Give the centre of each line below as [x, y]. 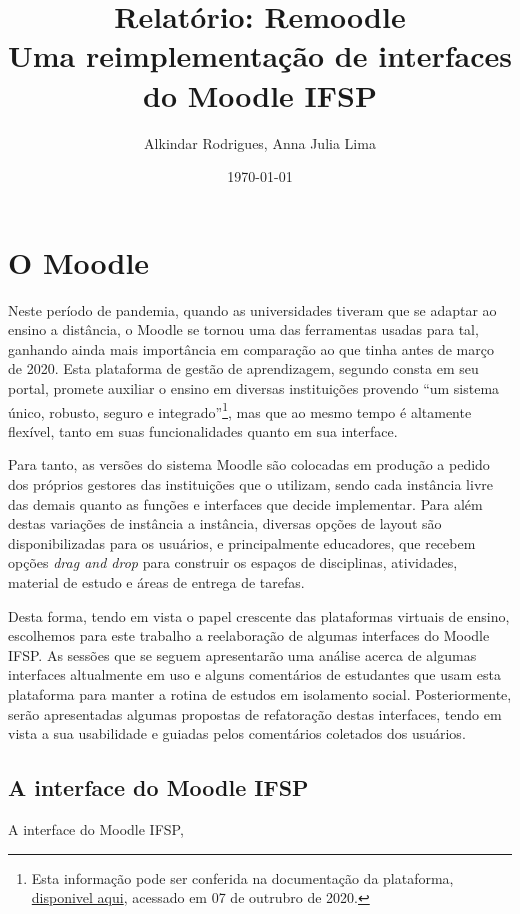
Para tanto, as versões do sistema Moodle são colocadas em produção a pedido [249, 464]
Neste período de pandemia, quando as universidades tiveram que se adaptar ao [252, 309]
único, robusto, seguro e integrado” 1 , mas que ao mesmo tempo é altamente [240, 410]
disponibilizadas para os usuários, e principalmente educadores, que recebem [242, 542]
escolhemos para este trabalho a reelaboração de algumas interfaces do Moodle [249, 635]
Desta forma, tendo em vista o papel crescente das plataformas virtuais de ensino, [259, 615]
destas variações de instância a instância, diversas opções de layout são [225, 523]
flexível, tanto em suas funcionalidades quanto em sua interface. [203, 430]
